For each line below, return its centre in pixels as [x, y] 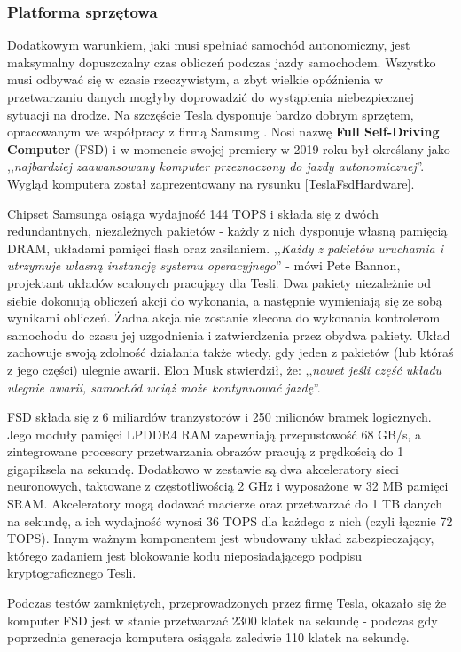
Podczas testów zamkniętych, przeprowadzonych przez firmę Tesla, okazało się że [227, 603]
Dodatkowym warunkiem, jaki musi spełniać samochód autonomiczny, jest [209, 45]
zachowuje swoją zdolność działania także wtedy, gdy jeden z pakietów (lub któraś [230, 352]
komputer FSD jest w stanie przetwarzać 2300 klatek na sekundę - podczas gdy [223, 620]
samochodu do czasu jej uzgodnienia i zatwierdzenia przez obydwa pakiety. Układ [229, 334]
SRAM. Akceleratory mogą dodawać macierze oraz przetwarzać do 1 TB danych [225, 504]
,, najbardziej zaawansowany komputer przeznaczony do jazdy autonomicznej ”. [216, 166]
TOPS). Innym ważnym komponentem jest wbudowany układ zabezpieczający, [221, 538]
